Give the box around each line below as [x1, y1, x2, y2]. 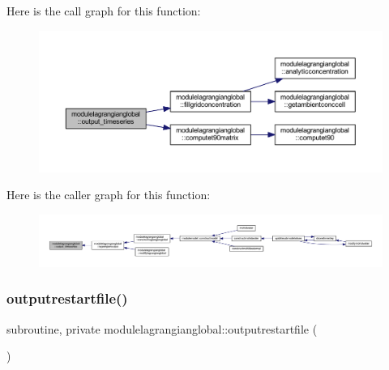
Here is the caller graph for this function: [6, 186, 211, 203]
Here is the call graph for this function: [6, 2, 201, 19]
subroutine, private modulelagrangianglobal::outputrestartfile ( [6, 320, 318, 337]
